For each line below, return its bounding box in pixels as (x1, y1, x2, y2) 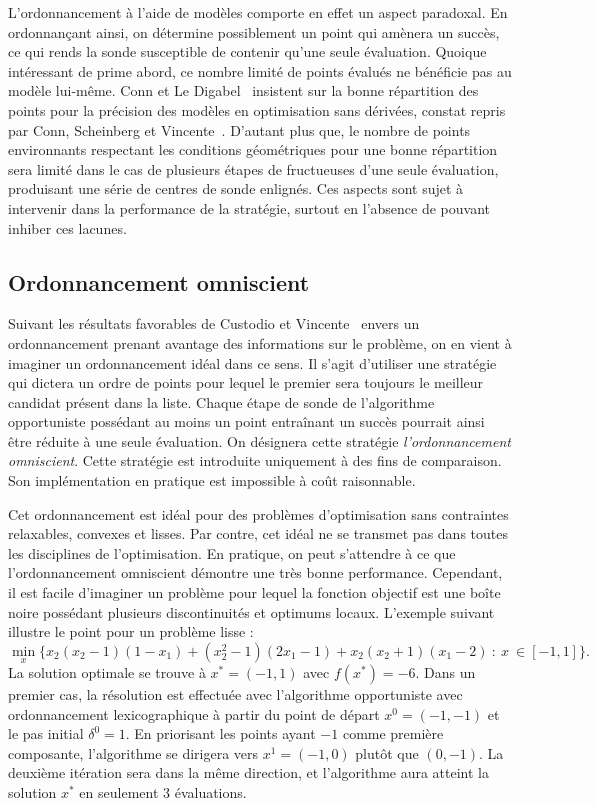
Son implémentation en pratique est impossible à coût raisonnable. (8, 470, 416, 491)
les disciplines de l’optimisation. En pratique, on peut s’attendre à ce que (8, 542, 456, 563)
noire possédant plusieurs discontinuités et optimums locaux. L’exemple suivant (8, 601, 495, 622)
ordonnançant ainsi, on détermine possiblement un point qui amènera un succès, (8, 21, 500, 42)
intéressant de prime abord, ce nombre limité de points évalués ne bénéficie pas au (8, 60, 512, 81)
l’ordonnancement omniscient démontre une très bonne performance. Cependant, (8, 562, 503, 583)
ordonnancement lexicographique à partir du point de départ (8, 703, 380, 724)
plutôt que (355, 742, 419, 763)
